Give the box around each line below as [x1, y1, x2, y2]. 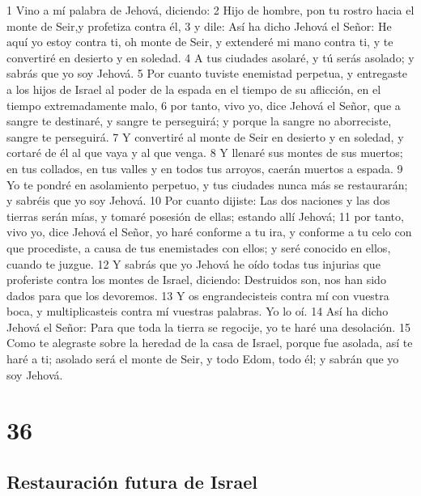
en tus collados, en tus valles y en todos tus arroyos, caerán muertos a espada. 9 [6, 159, 403, 176]
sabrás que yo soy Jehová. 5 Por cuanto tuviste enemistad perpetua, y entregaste [6, 65, 407, 82]
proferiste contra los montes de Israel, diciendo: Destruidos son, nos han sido [6, 271, 386, 288]
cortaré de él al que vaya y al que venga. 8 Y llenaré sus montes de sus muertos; [6, 144, 403, 161]
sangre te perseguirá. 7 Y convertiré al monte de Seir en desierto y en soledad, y [6, 128, 404, 145]
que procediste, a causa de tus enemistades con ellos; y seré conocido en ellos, [6, 239, 391, 256]
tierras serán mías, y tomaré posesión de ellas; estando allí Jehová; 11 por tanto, [6, 207, 404, 224]
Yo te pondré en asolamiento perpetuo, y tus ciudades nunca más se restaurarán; [6, 176, 408, 193]
